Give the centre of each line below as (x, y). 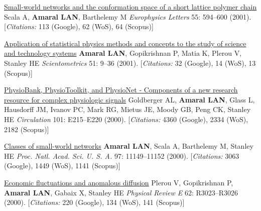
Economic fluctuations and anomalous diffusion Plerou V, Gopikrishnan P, (119, 182)
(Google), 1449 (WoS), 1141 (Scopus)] (62, 166)
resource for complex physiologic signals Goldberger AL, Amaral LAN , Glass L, (129, 99)
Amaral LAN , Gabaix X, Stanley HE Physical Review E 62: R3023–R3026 (121, 192)
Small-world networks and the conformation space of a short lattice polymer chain (130, 7)
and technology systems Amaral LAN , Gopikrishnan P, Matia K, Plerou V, (123, 53)
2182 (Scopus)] (27, 129)
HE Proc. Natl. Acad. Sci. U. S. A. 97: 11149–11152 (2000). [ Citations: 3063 (122, 155)
